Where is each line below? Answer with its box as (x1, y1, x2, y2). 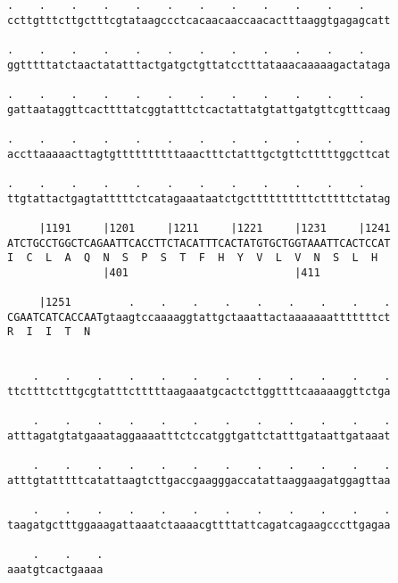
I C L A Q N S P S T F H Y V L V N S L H (7, 251, 378, 265)
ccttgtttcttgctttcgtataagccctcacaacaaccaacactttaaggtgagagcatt (7, 13, 391, 27)
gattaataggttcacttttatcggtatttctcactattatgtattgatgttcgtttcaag (7, 103, 391, 116)
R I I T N (7, 325, 91, 339)
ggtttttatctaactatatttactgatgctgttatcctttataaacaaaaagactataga (7, 58, 391, 71)
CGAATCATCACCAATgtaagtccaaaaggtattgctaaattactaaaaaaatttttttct (7, 310, 391, 324)
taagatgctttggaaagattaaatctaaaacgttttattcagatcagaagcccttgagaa (7, 518, 391, 531)
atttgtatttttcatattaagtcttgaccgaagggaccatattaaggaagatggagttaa (7, 474, 391, 487)
